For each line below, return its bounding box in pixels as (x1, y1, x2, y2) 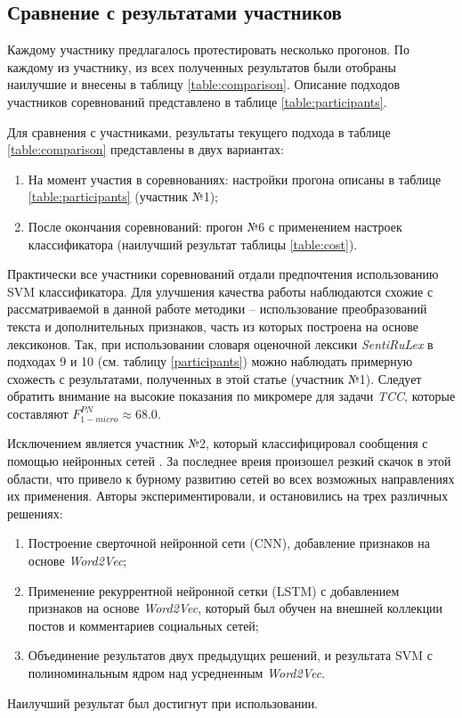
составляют (7, 404, 69, 422)
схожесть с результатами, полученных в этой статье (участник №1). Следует (7, 369, 422, 388)
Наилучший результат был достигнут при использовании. (7, 693, 319, 712)
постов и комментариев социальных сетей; (28, 616, 259, 634)
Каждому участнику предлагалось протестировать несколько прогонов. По (7, 40, 409, 59)
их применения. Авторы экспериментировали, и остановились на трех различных (7, 486, 449, 505)
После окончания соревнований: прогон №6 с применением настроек (28, 216, 402, 235)
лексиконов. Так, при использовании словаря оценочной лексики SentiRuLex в (7, 334, 434, 353)
